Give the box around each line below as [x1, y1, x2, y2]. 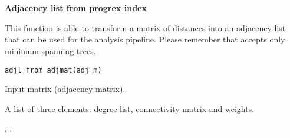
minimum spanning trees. [5, 44, 96, 57]
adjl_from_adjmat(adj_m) [5, 65, 102, 74]
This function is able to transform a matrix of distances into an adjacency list [5, 21, 286, 34]
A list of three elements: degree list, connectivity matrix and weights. [5, 102, 255, 114]
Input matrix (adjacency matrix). [5, 83, 126, 95]
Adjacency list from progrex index [5, 2, 147, 14]
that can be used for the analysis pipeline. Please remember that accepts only [5, 33, 285, 45]
